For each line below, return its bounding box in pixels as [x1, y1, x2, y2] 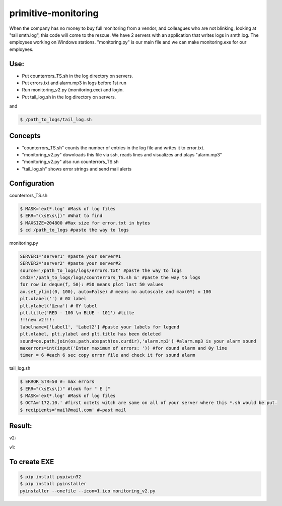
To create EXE [9, 457, 54, 466]
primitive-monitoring [9, 8, 99, 19]
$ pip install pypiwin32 [20, 474, 82, 479]
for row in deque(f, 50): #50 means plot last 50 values [20, 282, 164, 288]
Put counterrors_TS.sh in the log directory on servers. [22, 73, 133, 79]
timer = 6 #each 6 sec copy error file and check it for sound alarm [20, 352, 195, 358]
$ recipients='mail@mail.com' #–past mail [20, 407, 126, 413]
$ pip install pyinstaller [20, 481, 87, 487]
